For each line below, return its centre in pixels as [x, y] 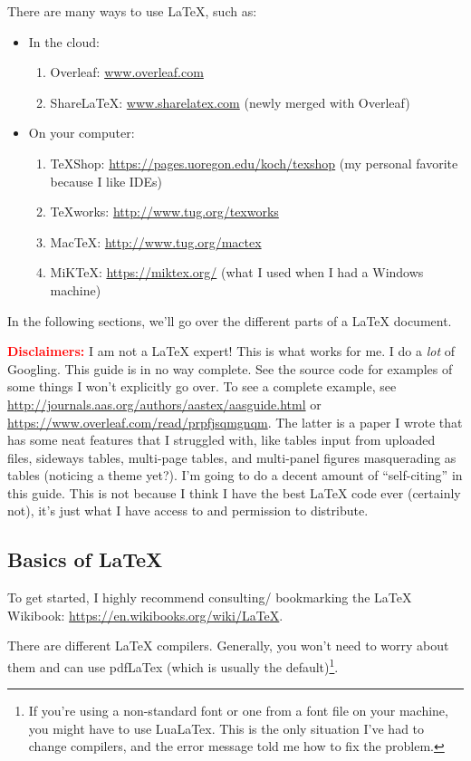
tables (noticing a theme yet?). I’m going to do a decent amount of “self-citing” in [235, 475]
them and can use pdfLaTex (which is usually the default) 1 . [173, 665]
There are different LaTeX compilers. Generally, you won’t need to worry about [228, 645]
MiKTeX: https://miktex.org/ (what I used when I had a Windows [237, 272]
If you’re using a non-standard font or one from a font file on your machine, [238, 711]
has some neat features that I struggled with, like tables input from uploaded [221, 440]
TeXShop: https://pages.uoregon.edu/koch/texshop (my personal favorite [254, 163]
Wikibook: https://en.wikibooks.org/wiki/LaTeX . [145, 615]
